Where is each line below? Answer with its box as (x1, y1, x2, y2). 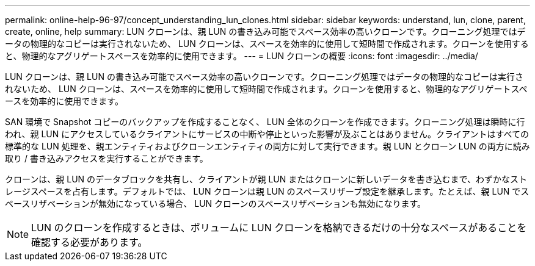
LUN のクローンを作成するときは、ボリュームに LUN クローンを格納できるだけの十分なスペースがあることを (31, 221, 527, 234)
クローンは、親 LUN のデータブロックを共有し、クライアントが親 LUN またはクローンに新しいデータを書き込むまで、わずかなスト (5, 174, 527, 184)
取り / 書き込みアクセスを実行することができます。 (5, 153, 208, 164)
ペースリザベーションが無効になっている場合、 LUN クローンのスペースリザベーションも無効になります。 (5, 198, 426, 209)
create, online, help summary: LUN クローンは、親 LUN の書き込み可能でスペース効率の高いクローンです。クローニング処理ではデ (5, 26, 526, 37)
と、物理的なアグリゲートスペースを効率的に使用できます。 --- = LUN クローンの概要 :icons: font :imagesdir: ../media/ (5, 51, 478, 61)
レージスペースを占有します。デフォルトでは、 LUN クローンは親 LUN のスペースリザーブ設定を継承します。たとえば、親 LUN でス (5, 186, 530, 196)
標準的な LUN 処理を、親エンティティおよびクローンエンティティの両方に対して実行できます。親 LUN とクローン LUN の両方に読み (5, 141, 530, 151)
